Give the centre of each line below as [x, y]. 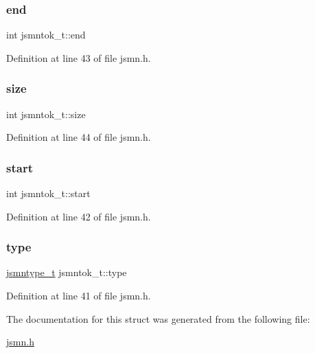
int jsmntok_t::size [46, 114]
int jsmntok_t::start [48, 193]
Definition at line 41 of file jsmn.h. [79, 296]
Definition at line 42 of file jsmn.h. [79, 216]
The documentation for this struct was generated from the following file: [158, 318]
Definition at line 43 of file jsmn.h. [79, 57]
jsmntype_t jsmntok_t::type [67, 272]
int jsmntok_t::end [46, 35]
